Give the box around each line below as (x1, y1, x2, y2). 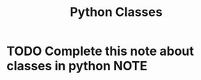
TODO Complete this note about (6, 43, 194, 59)
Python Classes (70, 4, 163, 20)
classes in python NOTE (6, 58, 147, 74)
